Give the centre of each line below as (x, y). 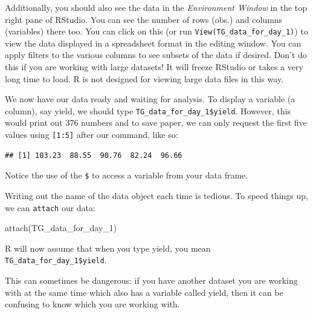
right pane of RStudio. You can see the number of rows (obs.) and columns (144, 19)
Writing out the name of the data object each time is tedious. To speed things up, (157, 195)
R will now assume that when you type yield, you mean (108, 248)
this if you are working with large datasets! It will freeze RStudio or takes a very (154, 67)
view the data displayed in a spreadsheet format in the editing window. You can (153, 43)
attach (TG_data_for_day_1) (61, 228)
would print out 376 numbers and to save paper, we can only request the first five (156, 123)
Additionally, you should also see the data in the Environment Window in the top (156, 7)
